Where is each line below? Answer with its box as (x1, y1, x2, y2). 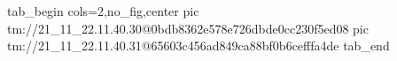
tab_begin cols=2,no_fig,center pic (7, 2, 199, 19)
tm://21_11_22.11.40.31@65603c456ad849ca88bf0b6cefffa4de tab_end (7, 36, 390, 55)
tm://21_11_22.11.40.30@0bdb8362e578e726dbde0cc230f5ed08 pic (7, 19, 369, 37)
